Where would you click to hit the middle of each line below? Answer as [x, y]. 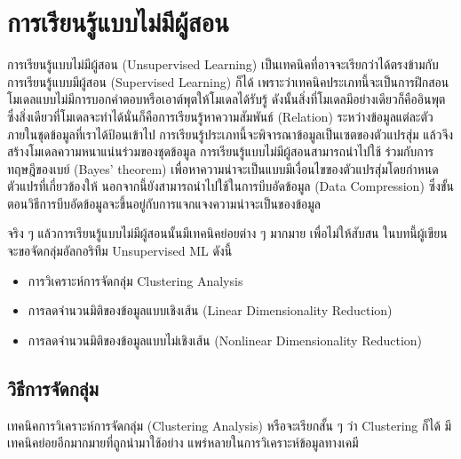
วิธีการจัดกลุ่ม [53, 388]
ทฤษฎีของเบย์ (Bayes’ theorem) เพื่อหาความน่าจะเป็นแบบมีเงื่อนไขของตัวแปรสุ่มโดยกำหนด [223, 168]
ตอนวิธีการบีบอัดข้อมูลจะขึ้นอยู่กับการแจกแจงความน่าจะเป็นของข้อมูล [164, 203]
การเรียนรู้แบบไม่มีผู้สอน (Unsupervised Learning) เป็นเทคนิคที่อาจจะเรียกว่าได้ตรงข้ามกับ [223, 64]
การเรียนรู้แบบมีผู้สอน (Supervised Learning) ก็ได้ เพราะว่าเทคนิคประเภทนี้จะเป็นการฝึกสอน [228, 81]
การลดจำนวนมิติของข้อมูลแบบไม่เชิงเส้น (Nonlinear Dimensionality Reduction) [225, 340]
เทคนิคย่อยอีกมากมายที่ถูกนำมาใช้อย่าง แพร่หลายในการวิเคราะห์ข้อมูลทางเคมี [183, 443]
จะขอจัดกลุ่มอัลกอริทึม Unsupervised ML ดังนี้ [120, 251]
